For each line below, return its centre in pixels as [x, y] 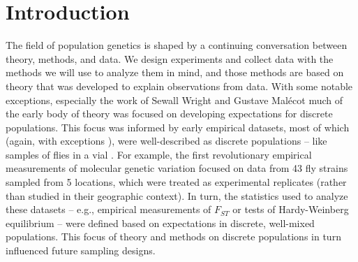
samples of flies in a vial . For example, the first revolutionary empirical [159, 154]
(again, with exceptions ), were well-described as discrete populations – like [166, 141]
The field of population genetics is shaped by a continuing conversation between [177, 45]
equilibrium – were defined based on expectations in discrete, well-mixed [160, 223]
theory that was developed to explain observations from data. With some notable [179, 86]
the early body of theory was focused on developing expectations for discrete [169, 114]
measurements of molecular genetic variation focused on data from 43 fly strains [177, 168]
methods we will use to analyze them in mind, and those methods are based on [175, 72]
